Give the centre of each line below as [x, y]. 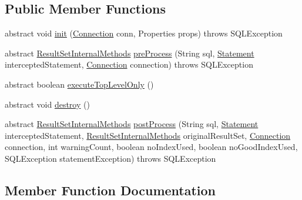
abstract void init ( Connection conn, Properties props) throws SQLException [144, 33]
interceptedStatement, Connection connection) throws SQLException [129, 64]
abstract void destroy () [47, 104]
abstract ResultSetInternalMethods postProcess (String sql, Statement [132, 124]
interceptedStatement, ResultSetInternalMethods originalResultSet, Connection [148, 135]
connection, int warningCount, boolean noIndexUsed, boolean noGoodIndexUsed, [151, 147]
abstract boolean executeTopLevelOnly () [79, 84]
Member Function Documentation [110, 190]
